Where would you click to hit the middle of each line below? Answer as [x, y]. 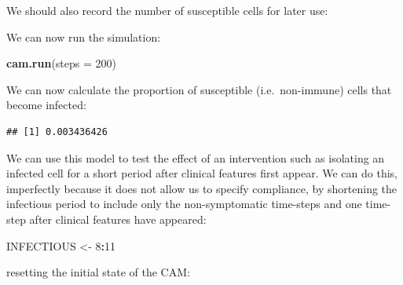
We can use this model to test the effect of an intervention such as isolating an [196, 157]
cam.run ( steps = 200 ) [62, 63]
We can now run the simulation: [84, 37]
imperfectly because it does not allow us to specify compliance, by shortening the [202, 188]
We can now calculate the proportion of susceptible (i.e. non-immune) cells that [199, 89]
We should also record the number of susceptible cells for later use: [167, 10]
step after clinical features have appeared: [106, 219]
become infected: [46, 105]
